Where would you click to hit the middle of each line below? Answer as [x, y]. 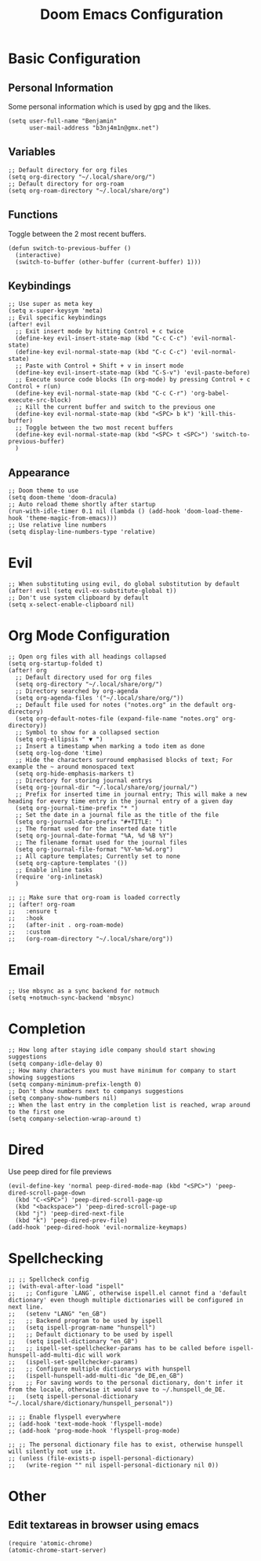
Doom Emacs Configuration [132, 15]
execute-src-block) [40, 400]
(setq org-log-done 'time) [59, 753]
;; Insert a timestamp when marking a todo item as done [110, 746]
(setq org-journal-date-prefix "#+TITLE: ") [89, 822]
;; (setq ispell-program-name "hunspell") [82, 1327]
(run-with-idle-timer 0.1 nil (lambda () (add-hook [94, 512]
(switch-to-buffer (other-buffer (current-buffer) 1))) [108, 262]
